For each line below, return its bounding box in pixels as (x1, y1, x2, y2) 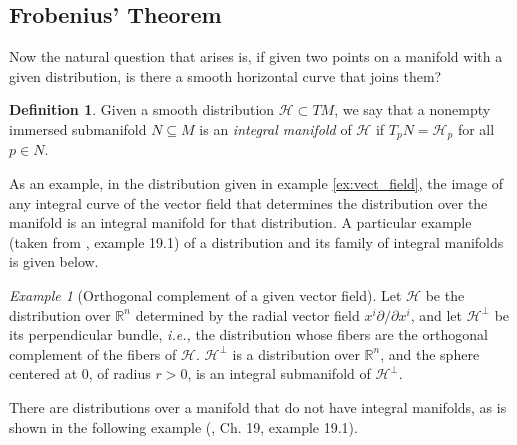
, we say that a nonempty (334, 99, 491, 120)
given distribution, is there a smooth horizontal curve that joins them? (9, 65, 442, 86)
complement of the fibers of (9, 343, 177, 364)
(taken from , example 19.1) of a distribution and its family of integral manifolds (9, 231, 504, 252)
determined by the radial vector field (135, 304, 360, 325)
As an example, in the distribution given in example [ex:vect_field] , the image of (9, 173, 504, 194)
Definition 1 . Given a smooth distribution (9, 99, 275, 120)
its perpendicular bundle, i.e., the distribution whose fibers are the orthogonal (9, 324, 488, 345)
